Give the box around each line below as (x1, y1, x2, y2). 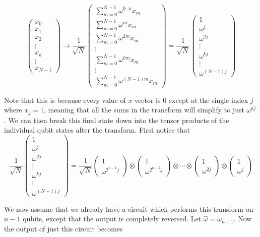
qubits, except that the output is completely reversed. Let (23, 213, 202, 224)
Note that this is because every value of (4, 94, 126, 105)
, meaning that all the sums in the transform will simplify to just (43, 104, 244, 115)
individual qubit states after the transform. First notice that (4, 125, 190, 135)
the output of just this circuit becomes (4, 223, 123, 233)
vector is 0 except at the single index (135, 94, 248, 105)
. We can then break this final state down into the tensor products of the (4, 114, 229, 125)
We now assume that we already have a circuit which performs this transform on (4, 203, 253, 214)
